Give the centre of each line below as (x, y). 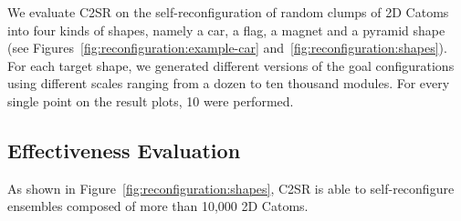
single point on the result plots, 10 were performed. (151, 100)
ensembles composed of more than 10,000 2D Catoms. (158, 206)
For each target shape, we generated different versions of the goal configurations (231, 65)
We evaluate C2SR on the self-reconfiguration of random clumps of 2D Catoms (228, 12)
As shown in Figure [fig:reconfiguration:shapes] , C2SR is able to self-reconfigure (231, 188)
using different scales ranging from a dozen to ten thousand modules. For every (229, 83)
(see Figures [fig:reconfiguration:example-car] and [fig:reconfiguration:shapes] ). (227, 48)
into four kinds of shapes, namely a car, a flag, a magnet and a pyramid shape (226, 30)
